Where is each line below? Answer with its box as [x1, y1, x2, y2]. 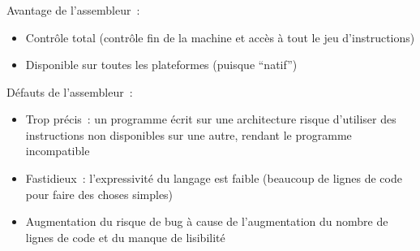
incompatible [25, 142, 90, 159]
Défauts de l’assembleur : [6, 83, 133, 100]
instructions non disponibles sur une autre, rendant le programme [25, 126, 352, 143]
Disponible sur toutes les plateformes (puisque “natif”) [25, 56, 298, 73]
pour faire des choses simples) [25, 185, 174, 202]
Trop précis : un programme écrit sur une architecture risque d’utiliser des [25, 110, 396, 128]
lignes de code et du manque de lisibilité [25, 228, 225, 245]
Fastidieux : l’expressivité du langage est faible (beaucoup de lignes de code [25, 170, 402, 187]
